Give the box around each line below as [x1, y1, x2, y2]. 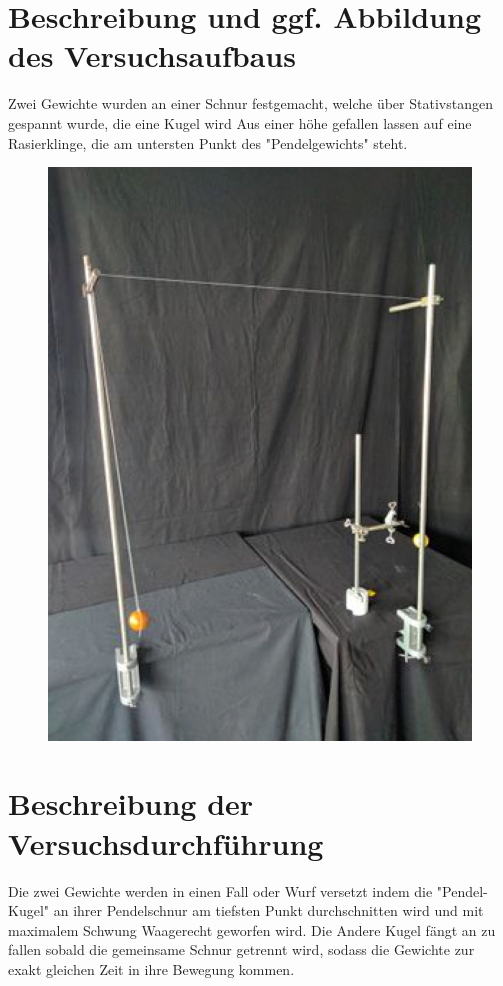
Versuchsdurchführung [8, 822, 324, 863]
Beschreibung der [8, 783, 254, 824]
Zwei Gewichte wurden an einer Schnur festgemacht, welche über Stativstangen [8, 93, 493, 114]
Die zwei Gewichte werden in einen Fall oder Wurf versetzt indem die [8, 880, 433, 901]
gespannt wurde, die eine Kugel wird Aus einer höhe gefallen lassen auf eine [8, 112, 472, 133]
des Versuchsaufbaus [8, 35, 296, 76]
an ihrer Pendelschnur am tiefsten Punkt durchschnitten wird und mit [53, 900, 484, 921]
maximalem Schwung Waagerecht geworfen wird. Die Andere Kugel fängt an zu [8, 919, 496, 940]
